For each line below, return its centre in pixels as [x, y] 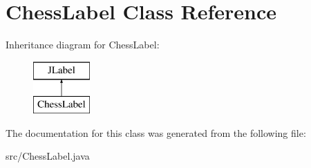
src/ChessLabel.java [48, 156]
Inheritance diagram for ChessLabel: [83, 45]
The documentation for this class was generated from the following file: [156, 132]
